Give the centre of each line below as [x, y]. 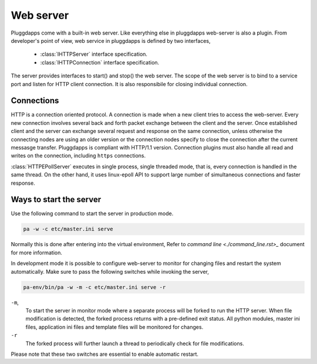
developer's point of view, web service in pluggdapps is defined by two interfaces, [111, 40]
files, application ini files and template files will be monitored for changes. [114, 327]
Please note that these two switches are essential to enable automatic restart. [105, 354]
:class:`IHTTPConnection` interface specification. [100, 62]
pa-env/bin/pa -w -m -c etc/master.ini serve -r [95, 287]
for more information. [37, 253]
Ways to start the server [56, 200]
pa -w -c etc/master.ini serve [68, 229]
